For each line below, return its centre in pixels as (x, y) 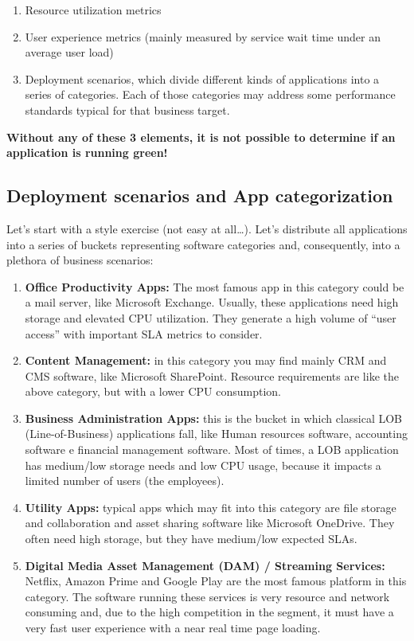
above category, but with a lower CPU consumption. (153, 391)
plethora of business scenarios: (80, 260)
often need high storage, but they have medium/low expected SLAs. (191, 539)
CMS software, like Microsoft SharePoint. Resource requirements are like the (212, 375)
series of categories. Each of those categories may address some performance (210, 94)
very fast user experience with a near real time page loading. (173, 628)
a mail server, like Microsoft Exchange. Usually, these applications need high (212, 302)
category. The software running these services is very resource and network (207, 596)
